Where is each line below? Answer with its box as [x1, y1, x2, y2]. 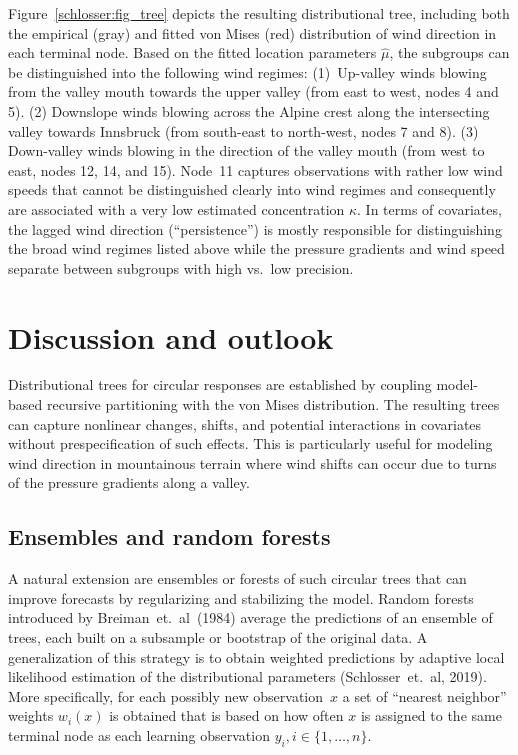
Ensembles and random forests [8, 521, 331, 552]
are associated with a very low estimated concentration [8, 198, 345, 219]
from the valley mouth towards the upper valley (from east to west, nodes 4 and [8, 81, 499, 102]
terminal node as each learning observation [8, 724, 270, 745]
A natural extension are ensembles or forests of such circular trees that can [8, 568, 467, 589]
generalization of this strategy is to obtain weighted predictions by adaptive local [8, 646, 505, 667]
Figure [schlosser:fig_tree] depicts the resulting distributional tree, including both [8, 3, 510, 23]
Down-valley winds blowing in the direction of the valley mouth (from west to [8, 140, 485, 161]
